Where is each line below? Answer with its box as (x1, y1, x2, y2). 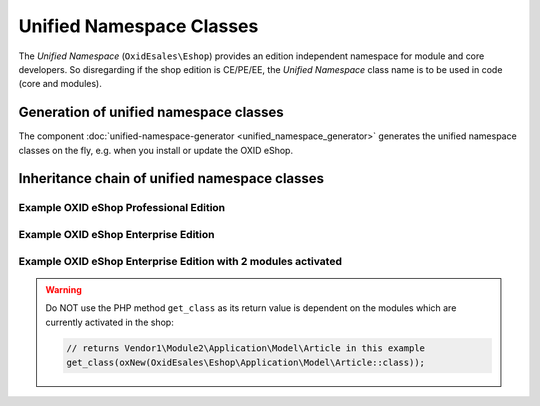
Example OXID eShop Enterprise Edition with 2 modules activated (18, 254, 342, 268)
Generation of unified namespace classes (18, 104, 284, 121)
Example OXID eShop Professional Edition (18, 201, 226, 215)
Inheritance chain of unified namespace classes (18, 170, 325, 187)
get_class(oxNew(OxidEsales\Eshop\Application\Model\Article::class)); (66, 356, 425, 368)
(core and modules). (18, 78, 102, 90)
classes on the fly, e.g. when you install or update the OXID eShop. (18, 144, 294, 156)
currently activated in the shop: (45, 316, 174, 328)
